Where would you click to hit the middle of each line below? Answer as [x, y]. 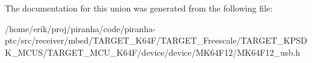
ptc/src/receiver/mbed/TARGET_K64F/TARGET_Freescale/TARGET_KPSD [156, 40]
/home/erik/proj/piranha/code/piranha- [80, 28]
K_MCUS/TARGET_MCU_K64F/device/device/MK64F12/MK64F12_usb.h [153, 52]
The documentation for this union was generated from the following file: [139, 8]
